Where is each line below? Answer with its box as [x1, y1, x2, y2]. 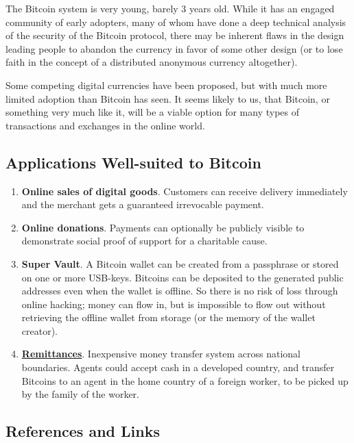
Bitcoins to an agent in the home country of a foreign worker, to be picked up [21, 373, 349, 388]
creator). [21, 323, 58, 338]
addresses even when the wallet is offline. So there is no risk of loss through [21, 283, 338, 298]
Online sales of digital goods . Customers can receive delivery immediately [21, 183, 348, 198]
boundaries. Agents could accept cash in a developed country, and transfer [21, 360, 335, 375]
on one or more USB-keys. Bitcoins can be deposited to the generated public [21, 270, 344, 284]
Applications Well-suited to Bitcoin [5, 151, 261, 173]
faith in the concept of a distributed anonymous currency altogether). [5, 55, 298, 69]
